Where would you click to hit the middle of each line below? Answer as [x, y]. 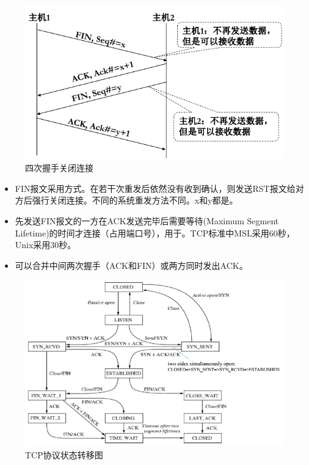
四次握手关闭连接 [59, 168]
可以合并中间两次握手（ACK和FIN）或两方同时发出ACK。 [131, 265]
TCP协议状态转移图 [64, 454]
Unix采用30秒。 [45, 245]
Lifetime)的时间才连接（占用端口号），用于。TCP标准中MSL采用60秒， [155, 232]
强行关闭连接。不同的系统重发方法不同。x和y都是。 [135, 200]
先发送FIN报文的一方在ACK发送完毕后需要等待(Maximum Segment [147, 221]
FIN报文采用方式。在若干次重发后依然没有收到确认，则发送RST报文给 [155, 188]
